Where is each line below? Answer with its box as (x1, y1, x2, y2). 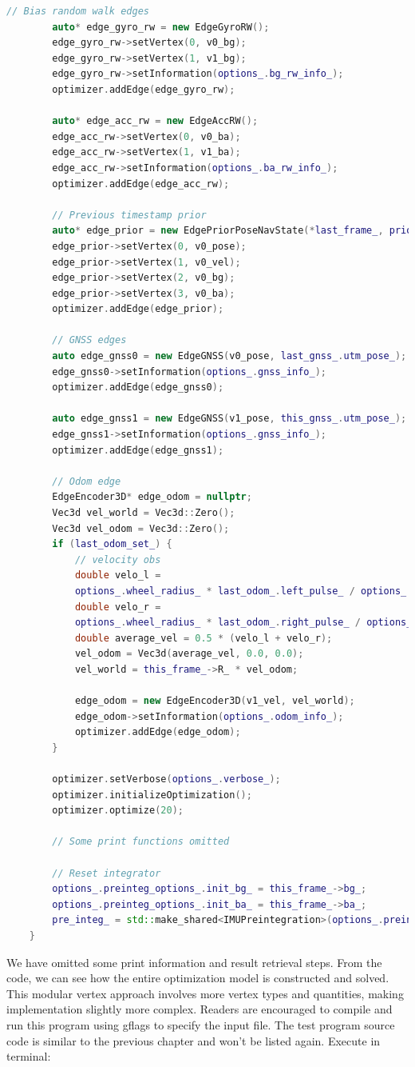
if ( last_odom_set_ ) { (52, 538, 172, 550)
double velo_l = (74, 569, 161, 581)
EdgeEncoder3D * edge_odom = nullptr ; (52, 491, 252, 503)
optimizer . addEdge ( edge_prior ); (52, 303, 224, 315)
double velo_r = (74, 601, 161, 613)
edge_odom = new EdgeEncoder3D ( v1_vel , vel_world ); (74, 695, 355, 707)
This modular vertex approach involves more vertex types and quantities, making (6, 985, 404, 1001)
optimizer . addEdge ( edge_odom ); (74, 726, 241, 738)
